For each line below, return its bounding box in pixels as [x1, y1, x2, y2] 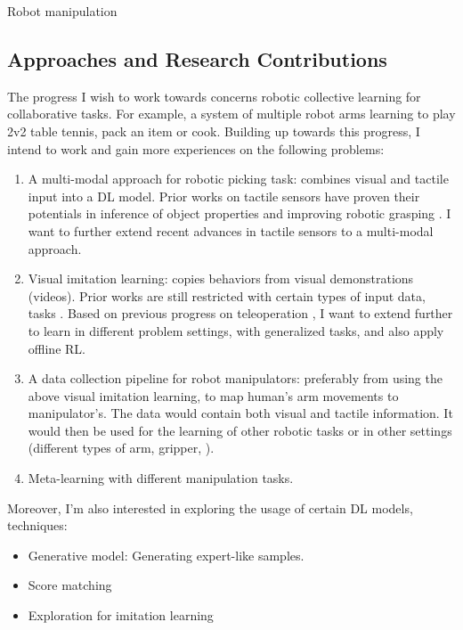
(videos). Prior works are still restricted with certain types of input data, [28, 286, 426, 305]
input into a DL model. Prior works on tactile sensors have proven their [28, 186, 420, 205]
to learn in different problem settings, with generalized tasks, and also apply [28, 321, 444, 340]
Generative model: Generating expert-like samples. [28, 545, 305, 564]
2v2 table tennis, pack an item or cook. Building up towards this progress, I [7, 121, 420, 140]
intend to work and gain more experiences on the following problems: [7, 139, 385, 158]
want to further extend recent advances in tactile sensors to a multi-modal [28, 221, 434, 240]
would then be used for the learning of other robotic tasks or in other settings [28, 421, 452, 439]
